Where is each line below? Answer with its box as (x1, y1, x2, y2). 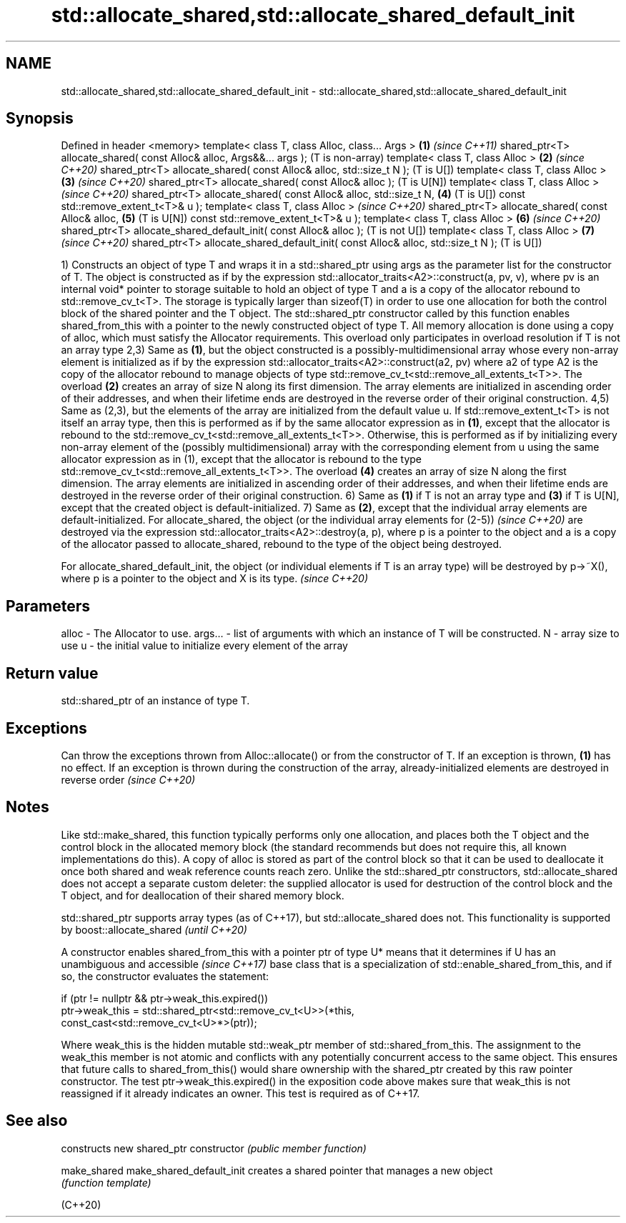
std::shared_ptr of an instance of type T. (61, 694, 250, 707)
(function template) (61, 1176, 151, 1189)
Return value (6, 664, 99, 682)
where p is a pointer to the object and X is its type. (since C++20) (61, 572, 369, 585)
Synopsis (6, 109, 74, 128)
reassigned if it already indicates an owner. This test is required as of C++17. (61, 1087, 420, 1099)
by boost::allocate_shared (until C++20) (61, 923, 247, 936)
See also (6, 1112, 68, 1130)
